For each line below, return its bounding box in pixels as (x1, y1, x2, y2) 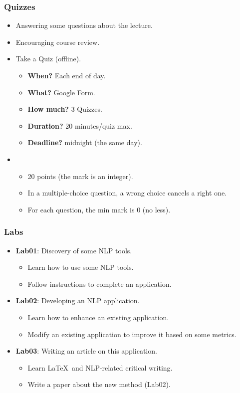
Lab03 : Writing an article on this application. (15, 346, 157, 356)
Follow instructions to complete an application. (27, 278, 172, 289)
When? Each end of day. (27, 70, 106, 80)
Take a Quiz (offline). (15, 53, 81, 64)
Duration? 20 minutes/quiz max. (27, 120, 132, 131)
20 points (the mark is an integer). (27, 171, 133, 181)
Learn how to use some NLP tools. (27, 262, 134, 272)
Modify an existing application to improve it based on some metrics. (27, 329, 237, 339)
